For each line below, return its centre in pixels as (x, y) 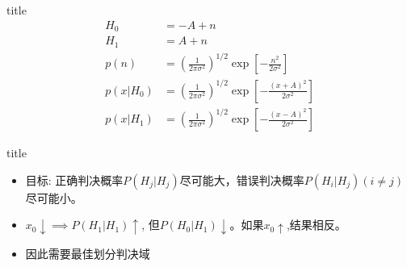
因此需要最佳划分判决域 (88, 253)
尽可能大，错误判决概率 (242, 179)
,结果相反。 (316, 225)
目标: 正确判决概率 (74, 179)
